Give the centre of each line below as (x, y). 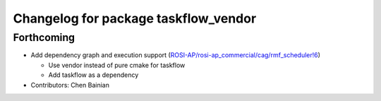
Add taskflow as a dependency (93, 75)
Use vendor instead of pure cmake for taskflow (117, 65)
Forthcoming (44, 37)
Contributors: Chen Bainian (70, 85)
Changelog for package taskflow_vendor (135, 18)
